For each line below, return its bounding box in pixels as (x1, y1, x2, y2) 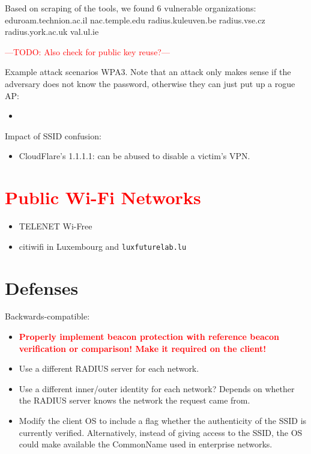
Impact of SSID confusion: (5, 129, 101, 142)
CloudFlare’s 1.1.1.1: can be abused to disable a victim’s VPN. (19, 150, 250, 162)
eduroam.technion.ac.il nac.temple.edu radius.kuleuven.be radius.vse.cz (5, 13, 265, 26)
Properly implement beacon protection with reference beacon (19, 330, 279, 343)
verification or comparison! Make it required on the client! (19, 342, 267, 354)
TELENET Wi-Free (19, 220, 92, 232)
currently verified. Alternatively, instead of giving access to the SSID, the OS (19, 426, 303, 438)
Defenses (5, 275, 79, 300)
